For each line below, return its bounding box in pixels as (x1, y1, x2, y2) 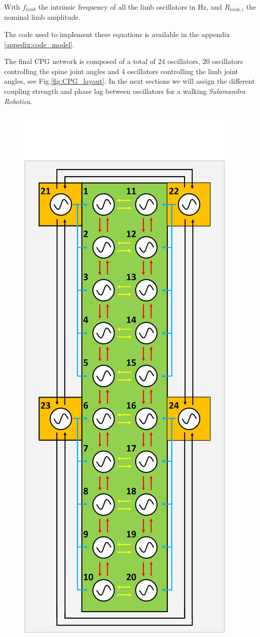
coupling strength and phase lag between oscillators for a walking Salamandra (4, 86, 245, 96)
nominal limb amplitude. (4, 12, 81, 22)
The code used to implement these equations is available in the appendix (4, 29, 230, 40)
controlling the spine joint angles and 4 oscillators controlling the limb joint (4, 65, 239, 76)
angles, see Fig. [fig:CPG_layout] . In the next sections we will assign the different (4, 76, 255, 86)
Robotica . (4, 95, 32, 106)
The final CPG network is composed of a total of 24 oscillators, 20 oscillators (4, 56, 243, 66)
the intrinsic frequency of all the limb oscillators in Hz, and (38, 2, 222, 12)
